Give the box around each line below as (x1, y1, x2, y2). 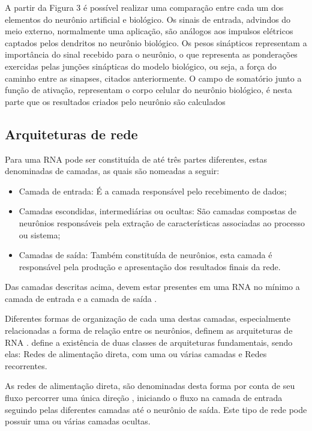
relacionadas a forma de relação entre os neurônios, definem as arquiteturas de (5, 324, 293, 337)
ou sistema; (19, 228, 61, 241)
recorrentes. (5, 359, 47, 372)
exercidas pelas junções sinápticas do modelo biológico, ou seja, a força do (5, 59, 277, 72)
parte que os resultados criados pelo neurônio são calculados (5, 95, 226, 107)
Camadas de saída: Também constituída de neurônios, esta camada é (19, 249, 272, 261)
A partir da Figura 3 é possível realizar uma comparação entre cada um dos (5, 1, 284, 13)
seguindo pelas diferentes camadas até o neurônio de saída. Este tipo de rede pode (5, 403, 307, 415)
